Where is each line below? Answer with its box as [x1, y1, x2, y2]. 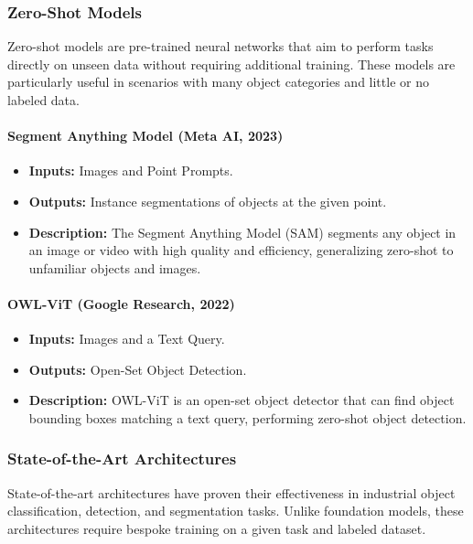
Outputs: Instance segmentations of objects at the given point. [28, 191, 387, 210]
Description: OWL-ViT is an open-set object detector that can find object [28, 390, 455, 410]
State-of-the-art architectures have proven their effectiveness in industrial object [7, 483, 456, 502]
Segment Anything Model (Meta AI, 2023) [7, 126, 284, 145]
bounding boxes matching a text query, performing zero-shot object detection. [28, 408, 467, 427]
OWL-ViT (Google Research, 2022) [7, 293, 235, 313]
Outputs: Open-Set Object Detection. [28, 359, 247, 379]
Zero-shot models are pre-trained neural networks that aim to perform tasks [7, 37, 434, 56]
